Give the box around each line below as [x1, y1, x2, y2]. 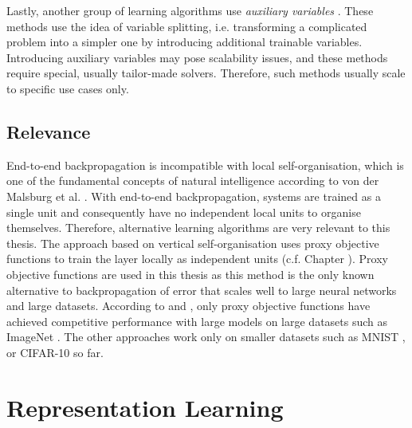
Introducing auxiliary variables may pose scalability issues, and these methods [6, 49, 388, 65]
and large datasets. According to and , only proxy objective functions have [6, 297, 371, 314]
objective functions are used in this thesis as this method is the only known [6, 265, 375, 282]
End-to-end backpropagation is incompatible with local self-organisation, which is [6, 156, 404, 173]
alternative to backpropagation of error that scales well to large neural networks [6, 281, 397, 298]
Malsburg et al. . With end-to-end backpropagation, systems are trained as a [6, 187, 381, 204]
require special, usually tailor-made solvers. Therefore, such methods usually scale [6, 65, 406, 81]
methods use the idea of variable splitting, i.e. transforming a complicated [6, 18, 367, 34]
